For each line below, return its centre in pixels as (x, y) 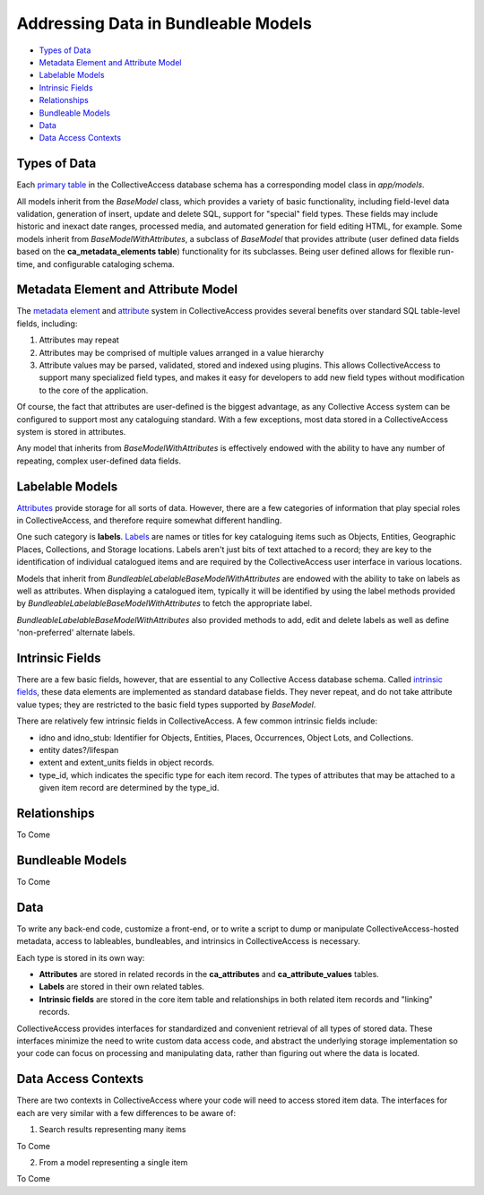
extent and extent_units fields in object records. (127, 763)
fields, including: (47, 324)
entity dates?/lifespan (79, 750)
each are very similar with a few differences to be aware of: (126, 1113)
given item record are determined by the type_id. (129, 788)
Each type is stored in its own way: (81, 957)
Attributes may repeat (79, 340)
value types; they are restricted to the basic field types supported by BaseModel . (166, 705)
